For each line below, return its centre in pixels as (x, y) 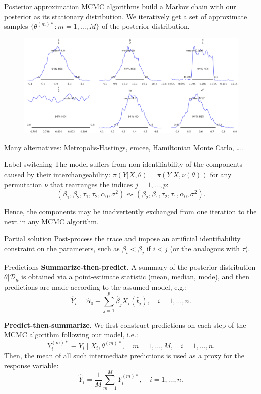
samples (16, 26)
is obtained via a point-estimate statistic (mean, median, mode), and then (135, 277)
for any (221, 174)
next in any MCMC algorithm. (51, 221)
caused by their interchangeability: (57, 174)
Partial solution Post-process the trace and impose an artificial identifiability (122, 238)
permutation (23, 184)
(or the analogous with (205, 248)
